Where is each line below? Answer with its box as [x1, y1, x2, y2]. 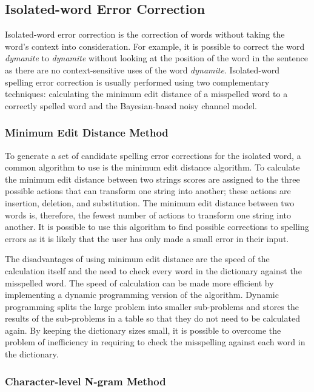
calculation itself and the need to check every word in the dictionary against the [5, 264, 302, 277]
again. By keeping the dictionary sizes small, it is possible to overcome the [5, 323, 281, 336]
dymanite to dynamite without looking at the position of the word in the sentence [5, 52, 308, 64]
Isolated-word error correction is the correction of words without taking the [5, 28, 285, 41]
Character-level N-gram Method [5, 373, 166, 388]
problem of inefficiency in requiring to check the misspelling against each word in [5, 336, 306, 348]
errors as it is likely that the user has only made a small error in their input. [5, 232, 289, 245]
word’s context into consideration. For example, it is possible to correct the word [5, 39, 305, 52]
